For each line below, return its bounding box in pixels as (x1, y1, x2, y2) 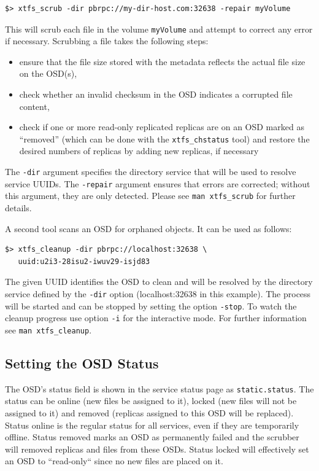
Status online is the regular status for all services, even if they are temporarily (5, 418, 299, 431)
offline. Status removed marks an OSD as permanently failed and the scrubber (5, 430, 299, 443)
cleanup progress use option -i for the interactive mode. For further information (5, 311, 307, 324)
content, (19, 99, 50, 112)
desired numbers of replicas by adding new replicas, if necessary (19, 144, 259, 157)
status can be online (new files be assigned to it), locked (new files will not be (5, 394, 297, 407)
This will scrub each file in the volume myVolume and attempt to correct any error (5, 22, 313, 35)
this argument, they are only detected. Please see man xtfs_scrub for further (5, 189, 296, 202)
